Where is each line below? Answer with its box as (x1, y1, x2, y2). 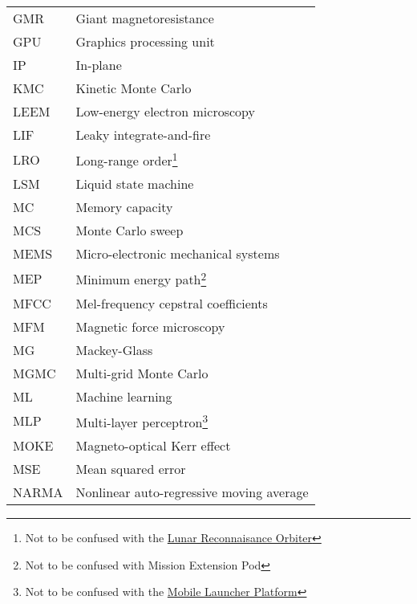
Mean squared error (75, 459, 186, 478)
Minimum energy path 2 (75, 267, 207, 289)
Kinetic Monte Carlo (75, 79, 192, 97)
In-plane (75, 55, 122, 74)
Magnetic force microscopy (75, 316, 225, 336)
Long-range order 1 (75, 149, 178, 170)
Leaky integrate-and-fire (75, 125, 211, 144)
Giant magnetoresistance (75, 9, 214, 27)
